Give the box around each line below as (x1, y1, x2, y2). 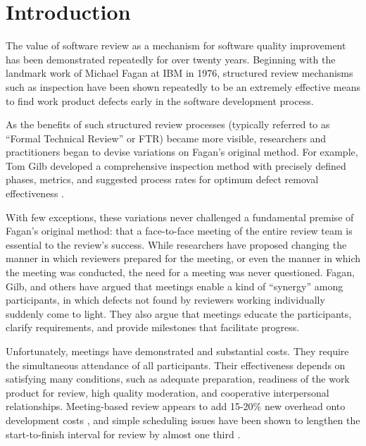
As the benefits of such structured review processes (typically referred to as (6, 117, 330, 132)
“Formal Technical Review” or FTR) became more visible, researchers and (6, 130, 327, 145)
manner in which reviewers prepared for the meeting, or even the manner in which (6, 251, 360, 266)
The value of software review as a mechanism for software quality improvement (6, 38, 346, 53)
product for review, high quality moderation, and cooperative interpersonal (6, 385, 329, 399)
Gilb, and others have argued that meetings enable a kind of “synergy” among (6, 278, 343, 293)
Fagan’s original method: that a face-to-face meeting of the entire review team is (6, 223, 353, 238)
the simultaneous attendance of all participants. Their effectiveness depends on (6, 357, 346, 372)
